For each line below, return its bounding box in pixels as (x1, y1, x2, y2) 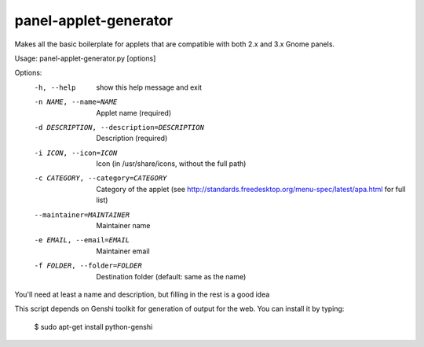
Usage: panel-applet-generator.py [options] (14, 54, 156, 63)
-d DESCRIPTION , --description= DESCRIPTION (34, 123, 204, 131)
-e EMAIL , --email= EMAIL (34, 236, 130, 245)
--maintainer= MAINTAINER (34, 210, 130, 220)
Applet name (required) (96, 108, 172, 117)
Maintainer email (96, 246, 150, 256)
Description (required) (96, 134, 168, 143)
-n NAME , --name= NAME (34, 98, 118, 106)
